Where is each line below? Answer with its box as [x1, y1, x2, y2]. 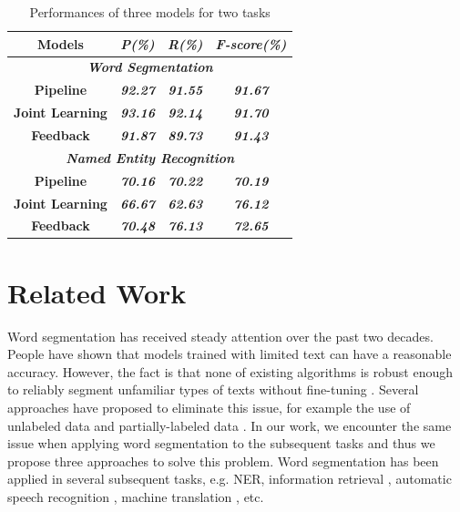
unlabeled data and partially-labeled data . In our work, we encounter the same [7, 415, 452, 435]
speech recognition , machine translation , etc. [7, 486, 264, 506]
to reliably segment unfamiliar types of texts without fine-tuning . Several [7, 380, 419, 399]
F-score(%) [215, 34, 287, 53]
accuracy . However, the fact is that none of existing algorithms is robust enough [7, 362, 453, 381]
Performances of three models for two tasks [29, 3, 271, 21]
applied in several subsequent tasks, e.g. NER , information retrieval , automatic [7, 469, 452, 488]
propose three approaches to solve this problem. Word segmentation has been [7, 451, 439, 470]
